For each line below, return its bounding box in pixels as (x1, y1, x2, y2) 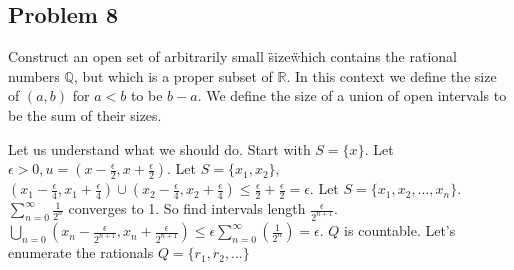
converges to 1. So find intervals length (68, 198, 306, 219)
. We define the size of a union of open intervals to (197, 85, 507, 106)
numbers (8, 65, 60, 86)
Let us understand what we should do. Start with (8, 138, 311, 159)
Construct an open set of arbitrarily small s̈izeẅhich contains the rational (8, 46, 457, 67)
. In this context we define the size (286, 65, 497, 86)
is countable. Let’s (344, 220, 456, 241)
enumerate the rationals (8, 242, 154, 263)
